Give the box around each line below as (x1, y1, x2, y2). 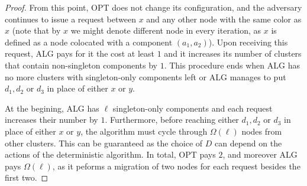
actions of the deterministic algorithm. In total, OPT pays (5, 148, 216, 161)
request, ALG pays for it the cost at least (5, 47, 155, 60)
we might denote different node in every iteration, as (70, 24, 261, 37)
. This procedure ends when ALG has (164, 58, 300, 71)
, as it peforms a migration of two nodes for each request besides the (52, 159, 300, 172)
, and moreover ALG (222, 148, 298, 161)
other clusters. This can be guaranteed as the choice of (5, 136, 203, 149)
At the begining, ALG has (5, 102, 99, 114)
